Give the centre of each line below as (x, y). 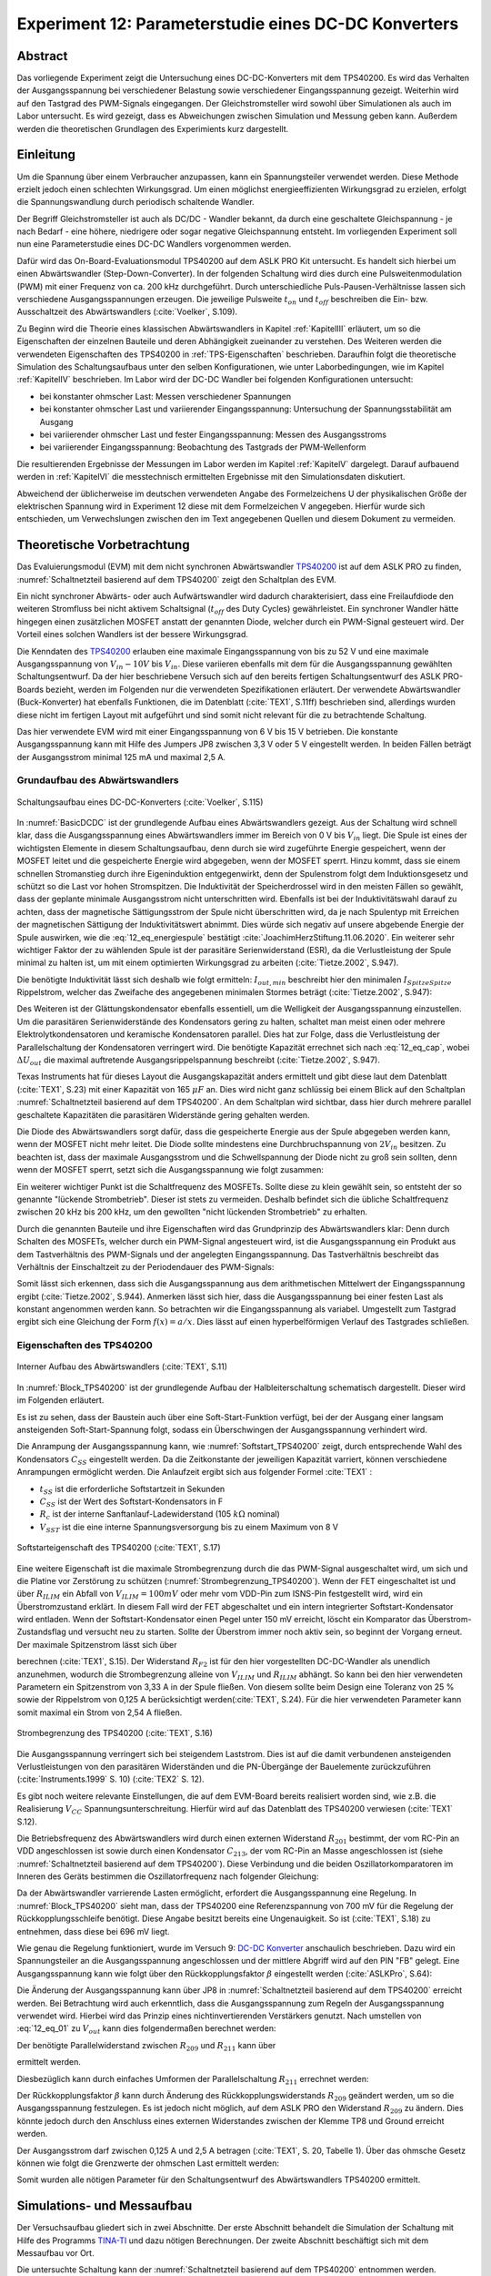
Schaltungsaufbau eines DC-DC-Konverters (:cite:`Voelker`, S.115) (140, 802)
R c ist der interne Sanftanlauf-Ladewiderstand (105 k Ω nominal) (160, 1515)
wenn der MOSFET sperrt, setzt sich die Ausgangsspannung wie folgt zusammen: (170, 1170)
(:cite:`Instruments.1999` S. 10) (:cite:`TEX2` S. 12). (110, 1779)
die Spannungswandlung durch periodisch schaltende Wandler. (135, 202)
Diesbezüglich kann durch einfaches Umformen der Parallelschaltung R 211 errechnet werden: (193, 2080)
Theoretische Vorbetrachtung (103, 545)
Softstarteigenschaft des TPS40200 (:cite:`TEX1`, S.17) (119, 1548)
